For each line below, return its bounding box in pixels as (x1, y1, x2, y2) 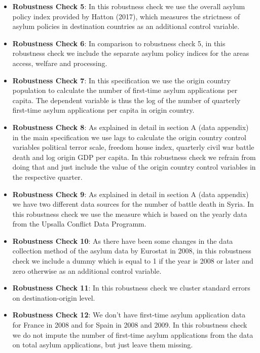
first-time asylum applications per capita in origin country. (12, 105, 195, 115)
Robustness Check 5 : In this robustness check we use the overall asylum (12, 1, 245, 11)
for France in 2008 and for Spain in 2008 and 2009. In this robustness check (12, 319, 247, 330)
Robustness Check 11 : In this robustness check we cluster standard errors (12, 282, 250, 293)
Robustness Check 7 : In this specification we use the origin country (12, 75, 231, 85)
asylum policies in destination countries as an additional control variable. (12, 21, 240, 31)
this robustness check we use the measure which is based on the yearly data (12, 208, 247, 219)
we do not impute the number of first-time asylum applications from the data (12, 329, 253, 340)
